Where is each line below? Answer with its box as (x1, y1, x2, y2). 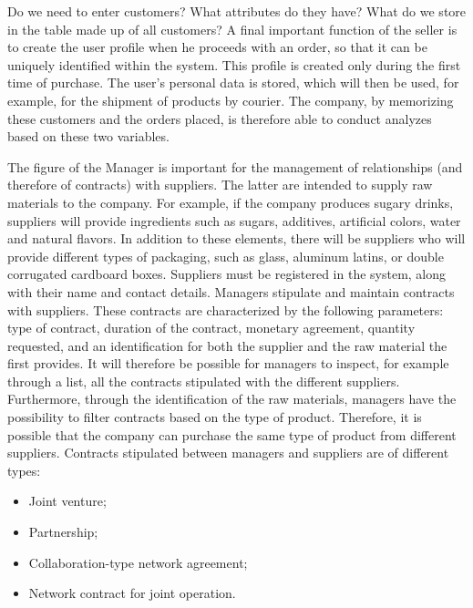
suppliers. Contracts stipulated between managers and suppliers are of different (7, 443, 449, 462)
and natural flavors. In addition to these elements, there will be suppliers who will (7, 229, 466, 248)
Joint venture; (28, 491, 107, 510)
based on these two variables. (7, 127, 170, 146)
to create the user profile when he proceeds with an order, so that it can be (7, 37, 427, 57)
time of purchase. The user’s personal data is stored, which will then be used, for (7, 73, 459, 92)
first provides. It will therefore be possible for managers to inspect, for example (7, 354, 449, 373)
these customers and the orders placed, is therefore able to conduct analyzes (7, 108, 432, 128)
